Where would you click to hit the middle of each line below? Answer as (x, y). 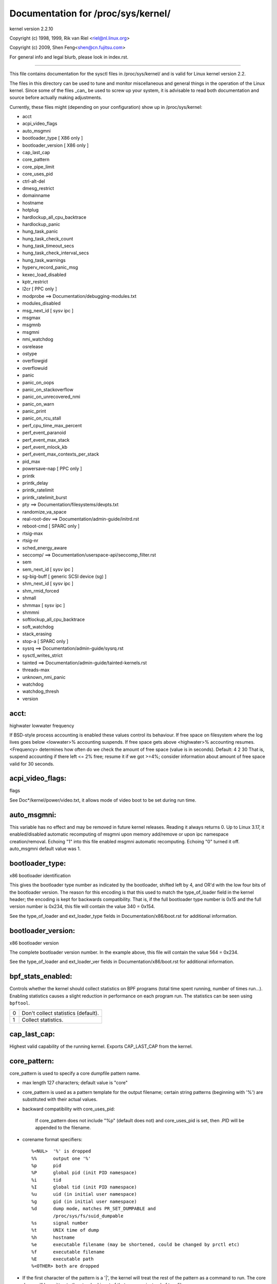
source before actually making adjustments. (56, 98)
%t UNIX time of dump (65, 1230)
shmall (29, 598)
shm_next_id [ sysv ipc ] (48, 583)
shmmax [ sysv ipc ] (44, 605)
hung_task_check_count (48, 238)
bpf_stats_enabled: (41, 977)
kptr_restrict (35, 282)
